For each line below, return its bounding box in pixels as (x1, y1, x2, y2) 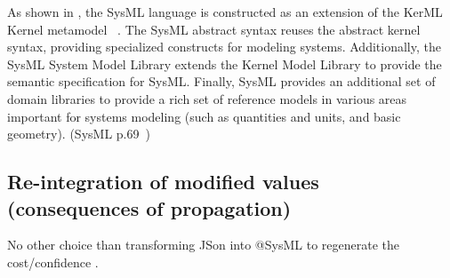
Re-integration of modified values (7, 168, 319, 195)
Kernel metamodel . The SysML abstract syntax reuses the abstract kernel (7, 20, 421, 38)
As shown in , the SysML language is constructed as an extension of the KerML (7, 3, 443, 20)
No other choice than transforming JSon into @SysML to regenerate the (7, 235, 399, 254)
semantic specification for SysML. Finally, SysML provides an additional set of (7, 72, 436, 91)
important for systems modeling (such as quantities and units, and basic (7, 107, 401, 125)
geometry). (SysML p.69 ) (7, 124, 150, 143)
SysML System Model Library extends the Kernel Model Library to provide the (7, 54, 442, 73)
